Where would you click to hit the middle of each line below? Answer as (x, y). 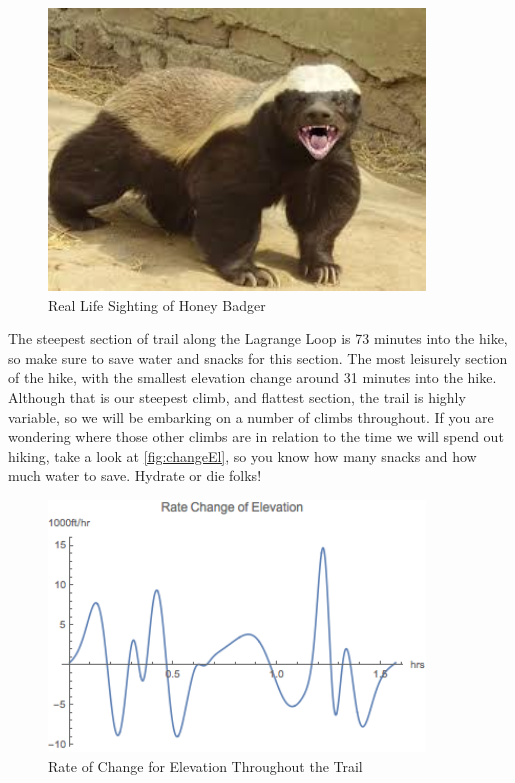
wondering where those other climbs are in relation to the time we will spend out (256, 436)
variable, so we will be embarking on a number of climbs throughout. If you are (251, 416)
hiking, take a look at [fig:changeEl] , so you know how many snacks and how (242, 455)
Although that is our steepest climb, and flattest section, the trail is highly (237, 397)
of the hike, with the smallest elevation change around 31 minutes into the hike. (252, 377)
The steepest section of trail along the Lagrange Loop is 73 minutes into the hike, (258, 338)
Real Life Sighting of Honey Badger (157, 304)
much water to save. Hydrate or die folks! (135, 475)
